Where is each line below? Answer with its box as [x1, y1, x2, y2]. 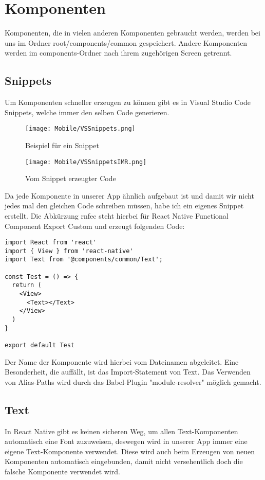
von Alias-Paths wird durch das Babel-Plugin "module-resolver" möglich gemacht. [5, 376, 261, 387]
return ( [12, 281, 42, 289]
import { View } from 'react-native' [5, 247, 134, 255]
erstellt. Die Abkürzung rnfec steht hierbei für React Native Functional [5, 210, 229, 221]
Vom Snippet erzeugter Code [25, 173, 116, 184]
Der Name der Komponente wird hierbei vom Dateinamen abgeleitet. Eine [5, 356, 239, 367]
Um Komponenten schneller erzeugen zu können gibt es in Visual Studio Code [5, 97, 251, 108]
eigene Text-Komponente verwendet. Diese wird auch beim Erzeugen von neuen [5, 446, 255, 456]
